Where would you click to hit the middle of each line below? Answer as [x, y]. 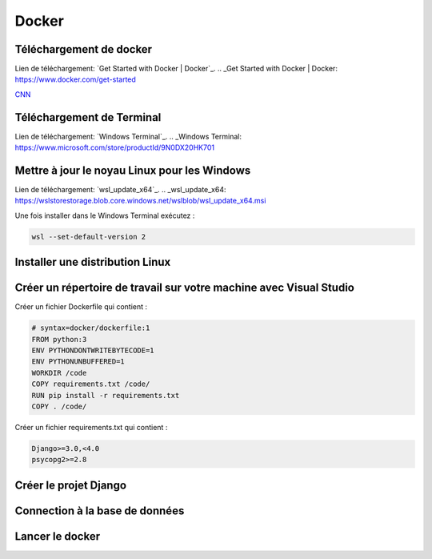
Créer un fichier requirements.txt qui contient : [91, 428]
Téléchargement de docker [83, 49]
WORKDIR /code [59, 373]
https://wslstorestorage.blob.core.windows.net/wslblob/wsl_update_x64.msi [140, 201]
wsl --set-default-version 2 [89, 237]
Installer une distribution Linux [93, 262]
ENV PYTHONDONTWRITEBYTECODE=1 [93, 351]
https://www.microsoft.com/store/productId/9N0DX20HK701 [115, 147]
